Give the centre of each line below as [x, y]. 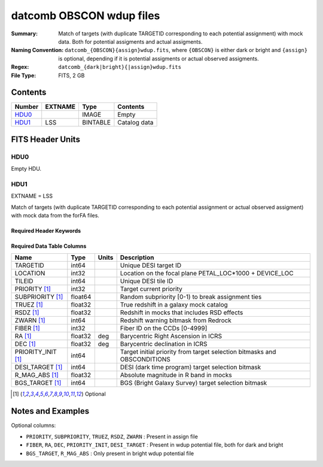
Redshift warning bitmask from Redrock [176, 320]
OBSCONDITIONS [145, 359]
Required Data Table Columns [49, 246]
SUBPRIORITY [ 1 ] [39, 297]
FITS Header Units [46, 139]
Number [27, 107]
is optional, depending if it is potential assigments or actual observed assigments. [159, 58]
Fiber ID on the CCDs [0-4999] [164, 328]
